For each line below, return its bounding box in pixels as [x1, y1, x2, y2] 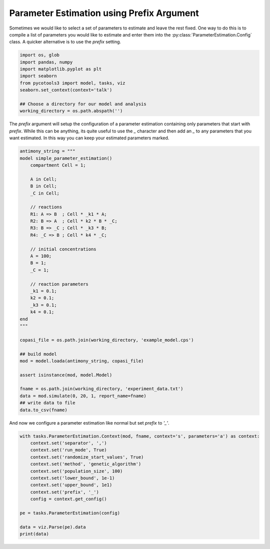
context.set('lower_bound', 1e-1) [30, 475, 115, 481]
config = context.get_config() [30, 496, 107, 502]
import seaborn [19, 73, 57, 79]
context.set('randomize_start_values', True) [30, 454, 144, 460]
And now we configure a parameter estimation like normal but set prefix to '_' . [9, 420, 169, 426]
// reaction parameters [30, 281, 88, 287]
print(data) [19, 531, 49, 537]
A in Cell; [30, 176, 57, 182]
